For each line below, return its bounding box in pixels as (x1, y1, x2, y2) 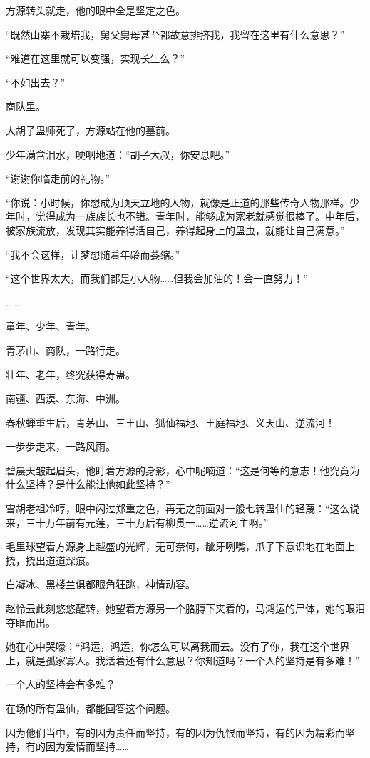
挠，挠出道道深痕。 (6, 552, 96, 567)
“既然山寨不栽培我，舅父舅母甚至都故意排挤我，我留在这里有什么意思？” (6, 26, 345, 41)
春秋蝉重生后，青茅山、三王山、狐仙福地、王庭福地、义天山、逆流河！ (6, 414, 335, 429)
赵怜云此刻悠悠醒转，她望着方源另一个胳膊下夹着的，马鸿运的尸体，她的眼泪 (6, 601, 365, 616)
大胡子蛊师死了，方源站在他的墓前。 (6, 122, 175, 137)
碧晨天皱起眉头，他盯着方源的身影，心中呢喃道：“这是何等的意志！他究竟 (6, 462, 350, 477)
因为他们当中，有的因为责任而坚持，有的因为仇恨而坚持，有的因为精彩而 (6, 724, 345, 739)
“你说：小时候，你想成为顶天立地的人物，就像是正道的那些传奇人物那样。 (6, 194, 350, 209)
